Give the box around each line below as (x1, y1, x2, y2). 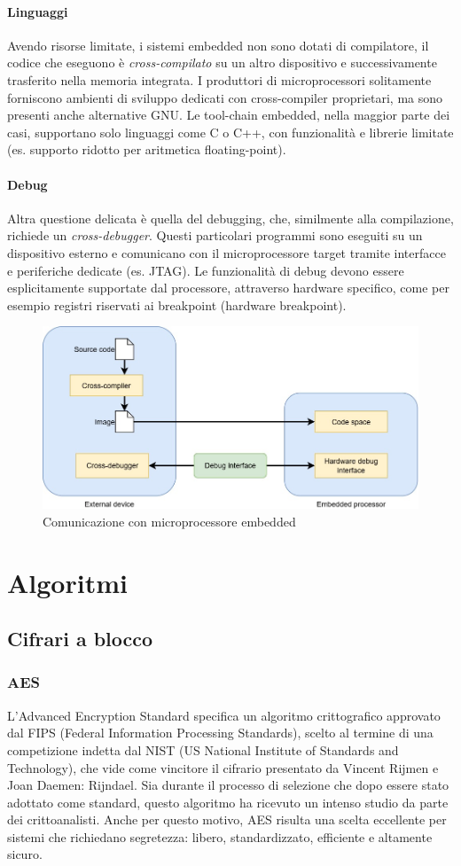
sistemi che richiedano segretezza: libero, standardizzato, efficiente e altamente (7, 827, 433, 846)
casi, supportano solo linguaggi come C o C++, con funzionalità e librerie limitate (7, 122, 454, 141)
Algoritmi (7, 564, 128, 600)
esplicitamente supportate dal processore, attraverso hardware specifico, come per (7, 278, 449, 297)
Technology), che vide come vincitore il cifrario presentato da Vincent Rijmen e (7, 758, 439, 776)
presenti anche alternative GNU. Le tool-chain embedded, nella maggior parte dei (7, 105, 450, 124)
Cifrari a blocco (7, 625, 153, 652)
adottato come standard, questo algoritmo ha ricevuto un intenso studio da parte (7, 792, 449, 811)
